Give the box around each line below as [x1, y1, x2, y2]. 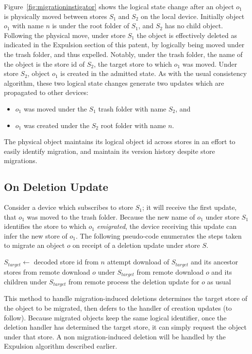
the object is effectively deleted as [136, 30, 237, 40]
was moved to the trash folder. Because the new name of [27, 211, 195, 222]
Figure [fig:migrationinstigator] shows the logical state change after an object [4, 1, 234, 11]
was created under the [23, 120, 90, 130]
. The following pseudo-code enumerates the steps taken [75, 230, 242, 241]
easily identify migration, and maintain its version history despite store [4, 146, 215, 156]
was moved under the [23, 103, 87, 113]
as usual [207, 276, 231, 286]
